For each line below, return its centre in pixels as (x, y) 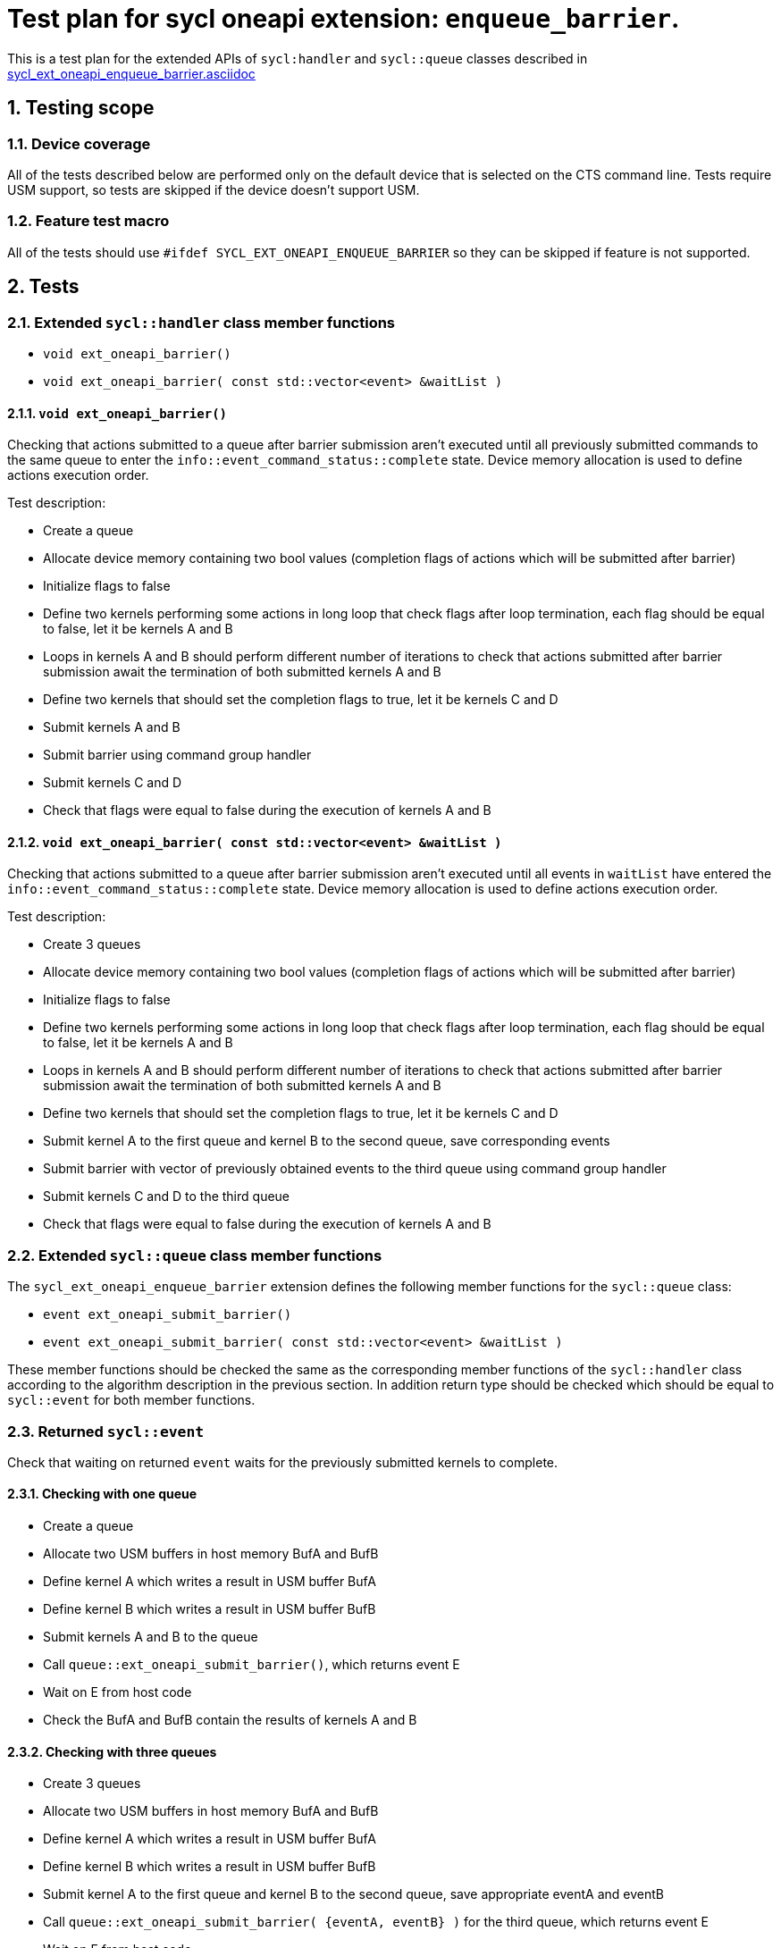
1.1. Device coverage (79, 143)
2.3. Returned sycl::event (106, 1431)
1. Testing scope (81, 108)
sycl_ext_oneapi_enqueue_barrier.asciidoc (131, 73)
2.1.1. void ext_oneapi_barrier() (117, 413)
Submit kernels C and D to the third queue (167, 1197)
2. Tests (43, 287)
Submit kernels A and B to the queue (151, 1637)
